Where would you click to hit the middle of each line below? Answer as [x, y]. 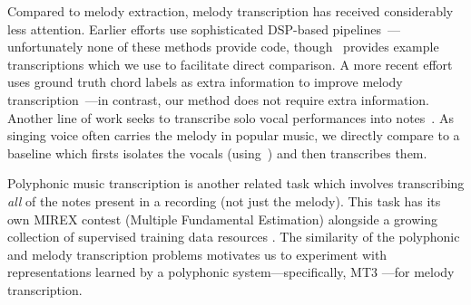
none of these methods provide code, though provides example [263, 47]
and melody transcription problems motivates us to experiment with [197, 254]
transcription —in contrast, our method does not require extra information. [218, 99]
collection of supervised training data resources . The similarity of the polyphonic [234, 237]
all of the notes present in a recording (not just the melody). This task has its [224, 200]
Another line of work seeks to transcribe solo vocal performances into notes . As [231, 117]
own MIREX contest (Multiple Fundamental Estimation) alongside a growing [222, 219]
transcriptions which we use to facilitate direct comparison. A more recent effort [230, 64]
